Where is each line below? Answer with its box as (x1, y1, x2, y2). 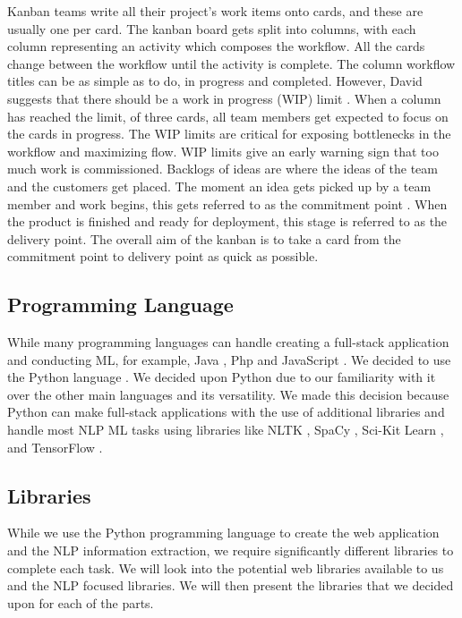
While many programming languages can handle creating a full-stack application (7, 333, 449, 351)
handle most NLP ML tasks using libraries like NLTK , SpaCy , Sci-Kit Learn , (7, 420, 444, 439)
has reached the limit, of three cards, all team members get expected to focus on (7, 106, 449, 125)
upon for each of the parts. (7, 593, 154, 612)
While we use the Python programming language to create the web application (7, 523, 440, 542)
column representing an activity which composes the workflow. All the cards (7, 37, 425, 55)
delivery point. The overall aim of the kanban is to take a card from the (7, 229, 401, 248)
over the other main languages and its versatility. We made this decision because (7, 385, 449, 403)
